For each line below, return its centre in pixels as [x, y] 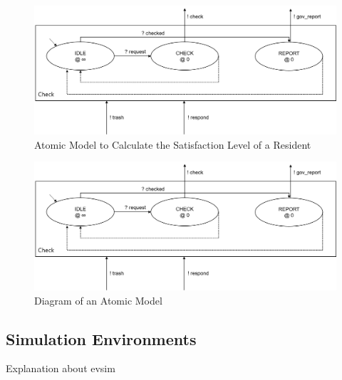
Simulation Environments [101, 338]
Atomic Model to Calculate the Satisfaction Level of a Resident [173, 144]
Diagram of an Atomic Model [98, 300]
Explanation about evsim [61, 368]
